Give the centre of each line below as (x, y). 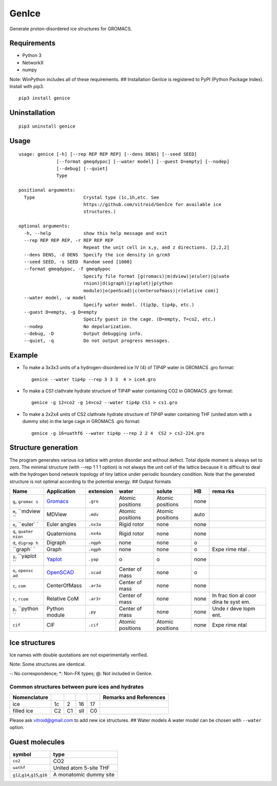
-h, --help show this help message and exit (96, 233)
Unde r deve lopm (234, 609)
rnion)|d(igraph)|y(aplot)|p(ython (128, 284)
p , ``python (25, 609)
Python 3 (32, 55)
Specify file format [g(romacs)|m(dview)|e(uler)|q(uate (156, 276)
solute (164, 491)
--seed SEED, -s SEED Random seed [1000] (78, 262)
